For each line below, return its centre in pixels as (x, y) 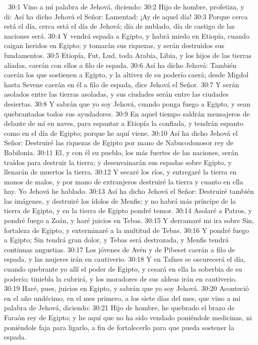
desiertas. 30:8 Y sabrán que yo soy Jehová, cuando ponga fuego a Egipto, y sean (127, 103)
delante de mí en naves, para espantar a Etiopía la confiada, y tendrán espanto (124, 123)
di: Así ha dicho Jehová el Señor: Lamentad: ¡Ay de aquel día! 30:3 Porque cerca (126, 16)
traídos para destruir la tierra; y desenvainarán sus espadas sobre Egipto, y (118, 162)
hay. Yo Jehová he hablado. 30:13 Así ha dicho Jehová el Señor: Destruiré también (129, 191)
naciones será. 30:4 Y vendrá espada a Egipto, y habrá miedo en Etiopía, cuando (127, 35)
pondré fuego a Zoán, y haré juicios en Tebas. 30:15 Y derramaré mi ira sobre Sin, (129, 220)
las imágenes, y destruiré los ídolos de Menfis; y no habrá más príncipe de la (120, 201)
